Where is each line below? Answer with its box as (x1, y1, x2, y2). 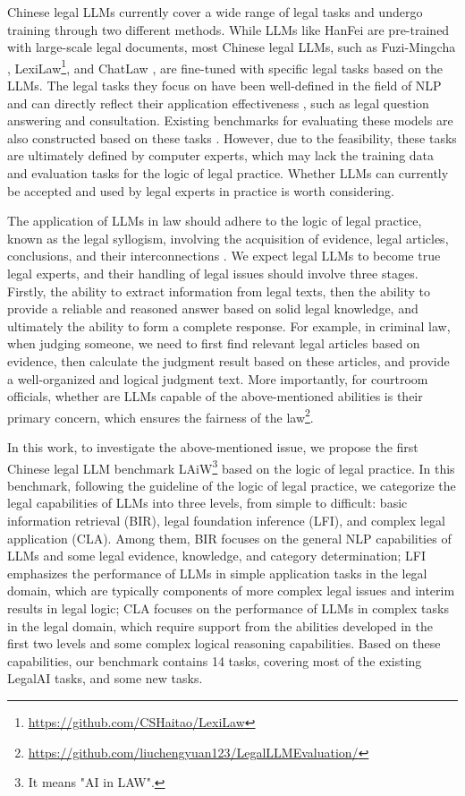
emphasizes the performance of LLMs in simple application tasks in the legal (7, 563, 427, 582)
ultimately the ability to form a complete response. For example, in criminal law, (7, 316, 451, 335)
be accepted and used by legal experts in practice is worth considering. (7, 181, 394, 200)
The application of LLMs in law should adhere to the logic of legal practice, (7, 211, 422, 230)
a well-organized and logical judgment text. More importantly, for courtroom (7, 369, 428, 388)
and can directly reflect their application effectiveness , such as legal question (7, 93, 429, 112)
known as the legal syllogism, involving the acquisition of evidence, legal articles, (7, 228, 449, 247)
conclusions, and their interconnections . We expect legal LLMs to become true (7, 246, 441, 265)
